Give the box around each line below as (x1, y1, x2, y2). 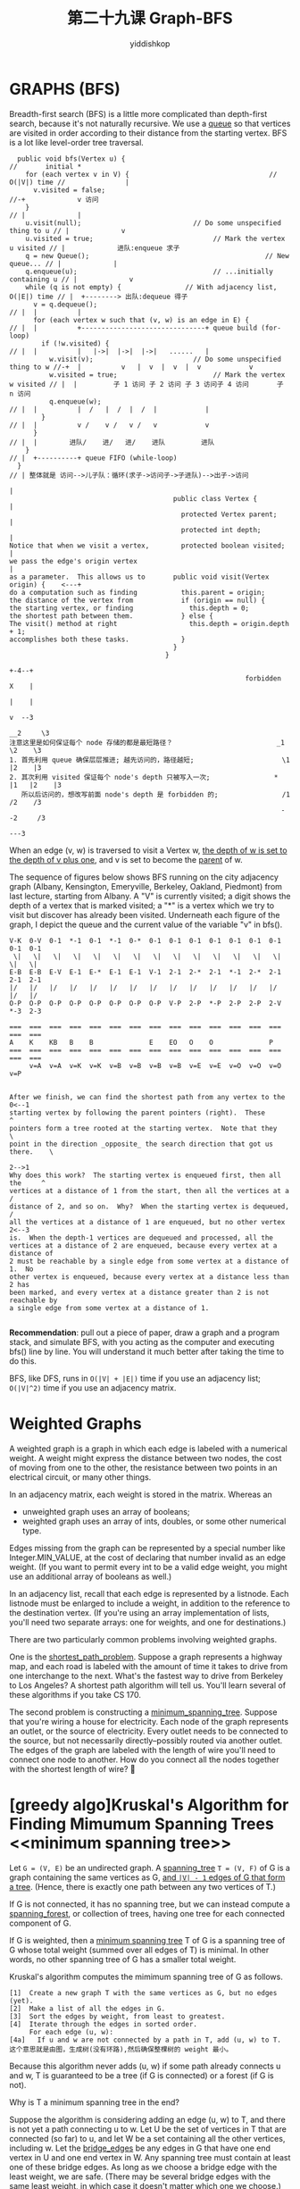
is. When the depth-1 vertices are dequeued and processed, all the (9, 1233, 274, 1242)
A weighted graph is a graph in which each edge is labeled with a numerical (9, 1443, 287, 1454)
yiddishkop (129, 38, 171, 49)
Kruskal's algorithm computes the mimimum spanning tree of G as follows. (9, 1971, 283, 1982)
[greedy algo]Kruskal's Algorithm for (9, 1794, 289, 1815)
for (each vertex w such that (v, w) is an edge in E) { (32, 315, 250, 324)
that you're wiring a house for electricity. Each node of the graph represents (9, 1716, 288, 1726)
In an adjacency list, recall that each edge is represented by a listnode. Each (9, 1588, 289, 1599)
